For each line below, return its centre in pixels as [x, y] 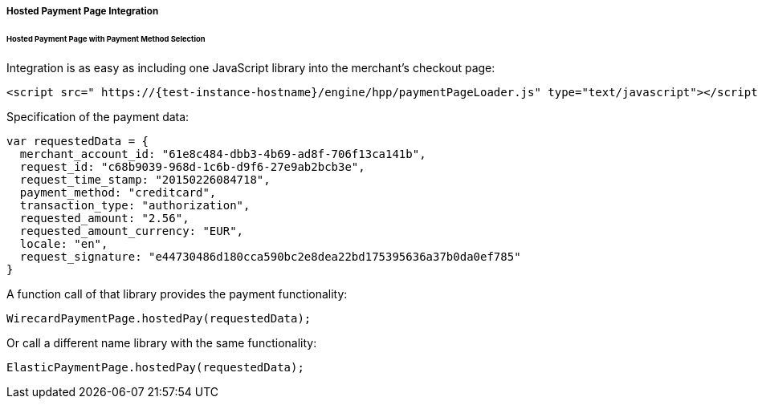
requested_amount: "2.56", [104, 218]
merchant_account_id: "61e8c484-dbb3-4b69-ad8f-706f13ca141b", [223, 154]
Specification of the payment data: [98, 116]
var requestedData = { [78, 141]
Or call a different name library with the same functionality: [162, 342]
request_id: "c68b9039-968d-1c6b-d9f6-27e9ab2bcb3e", [192, 166]
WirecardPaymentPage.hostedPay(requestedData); [159, 318]
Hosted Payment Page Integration [83, 11]
